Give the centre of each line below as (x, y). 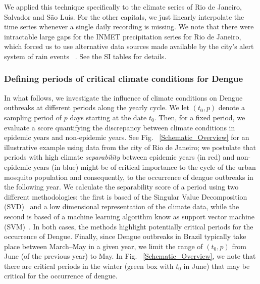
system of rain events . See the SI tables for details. (85, 56)
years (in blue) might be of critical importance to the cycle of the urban (145, 167)
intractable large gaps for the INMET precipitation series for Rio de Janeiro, (123, 36)
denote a (231, 107)
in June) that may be (217, 266)
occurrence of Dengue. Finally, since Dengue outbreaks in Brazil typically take (125, 236)
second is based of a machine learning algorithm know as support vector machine (129, 216)
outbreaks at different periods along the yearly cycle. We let (97, 107)
